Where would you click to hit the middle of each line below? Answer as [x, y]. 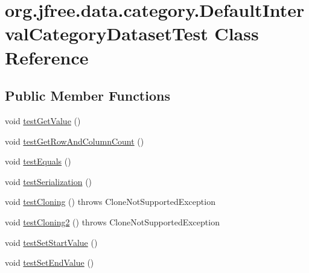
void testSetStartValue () [51, 242]
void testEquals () [38, 161]
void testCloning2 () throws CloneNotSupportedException [112, 221]
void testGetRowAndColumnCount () [75, 141]
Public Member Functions [88, 96]
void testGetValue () [43, 120]
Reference [47, 57]
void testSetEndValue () [49, 262]
